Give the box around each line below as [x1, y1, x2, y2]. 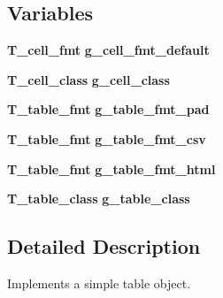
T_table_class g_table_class [7, 189, 190, 208]
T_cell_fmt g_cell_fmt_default [7, 41, 210, 59]
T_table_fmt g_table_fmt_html [7, 159, 216, 178]
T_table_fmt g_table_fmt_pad [7, 100, 210, 118]
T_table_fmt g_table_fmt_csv [7, 129, 206, 148]
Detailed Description [7, 233, 201, 260]
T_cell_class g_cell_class [7, 70, 170, 88]
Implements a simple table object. [7, 273, 191, 292]
